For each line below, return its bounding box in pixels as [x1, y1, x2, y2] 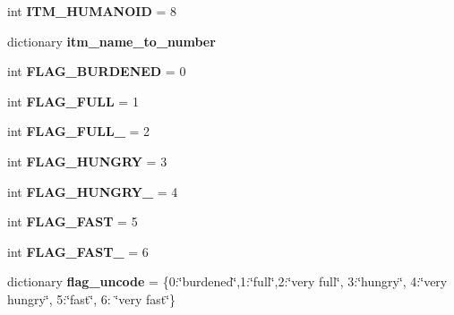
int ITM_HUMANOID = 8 [7, 2, 176, 20]
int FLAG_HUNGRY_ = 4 [7, 182, 178, 200]
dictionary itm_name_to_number [7, 31, 216, 50]
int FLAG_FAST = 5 [7, 212, 138, 231]
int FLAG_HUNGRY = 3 [7, 151, 167, 170]
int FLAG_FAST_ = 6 [7, 242, 149, 260]
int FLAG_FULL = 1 [7, 91, 139, 110]
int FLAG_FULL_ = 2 [7, 122, 150, 140]
